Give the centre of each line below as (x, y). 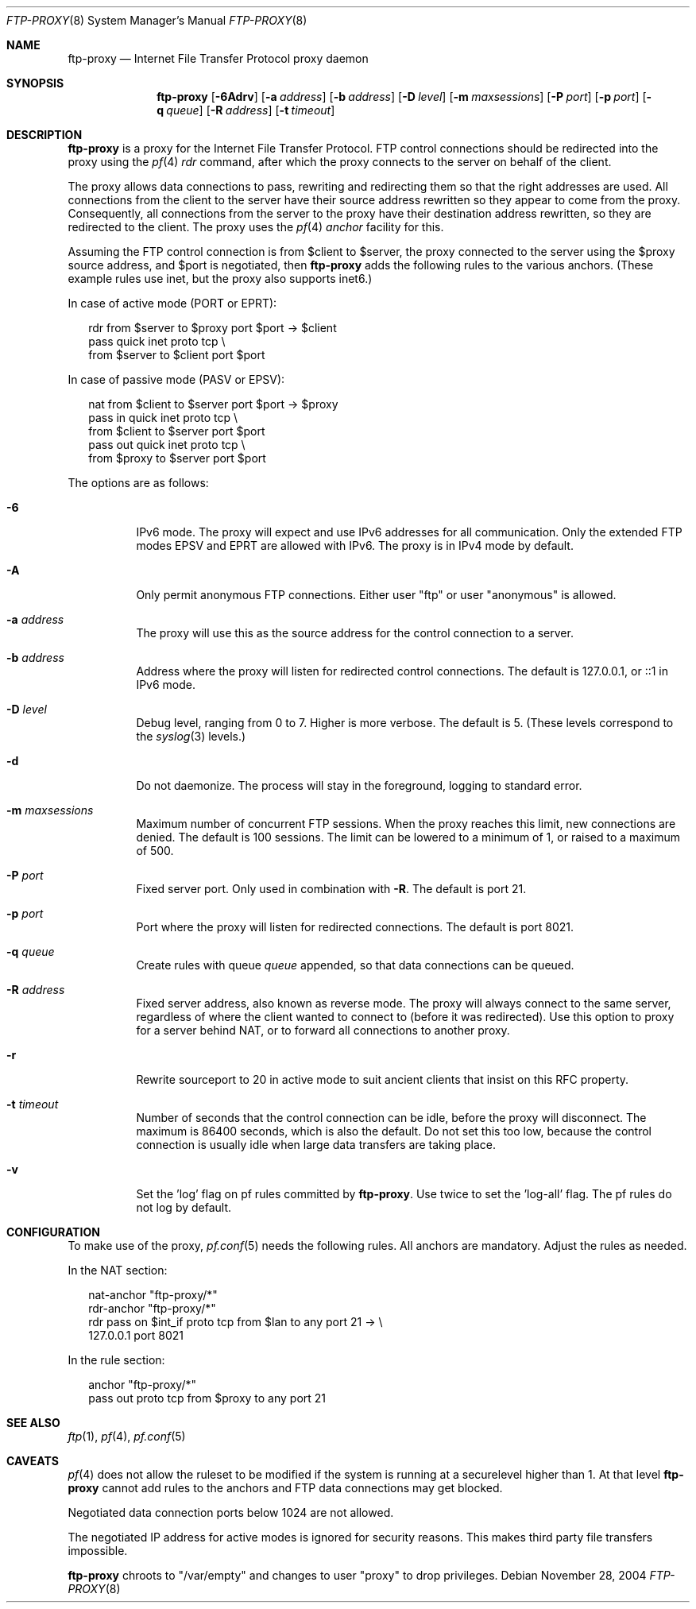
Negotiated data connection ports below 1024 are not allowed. (231, 1512)
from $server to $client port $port (177, 355)
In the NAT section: (118, 1270)
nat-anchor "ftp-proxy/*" (153, 1295)
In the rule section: (116, 1360)
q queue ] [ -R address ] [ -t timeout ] (246, 110)
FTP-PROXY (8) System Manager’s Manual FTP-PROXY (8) (157, 20)
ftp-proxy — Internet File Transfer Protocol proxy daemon (218, 58)
